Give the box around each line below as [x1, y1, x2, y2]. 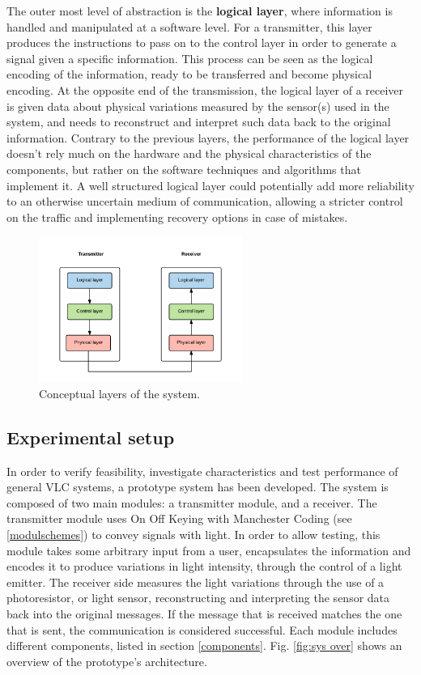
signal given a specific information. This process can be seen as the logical [6, 49, 373, 66]
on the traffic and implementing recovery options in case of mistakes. [6, 208, 348, 225]
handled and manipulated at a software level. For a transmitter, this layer [6, 18, 372, 35]
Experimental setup [6, 424, 175, 449]
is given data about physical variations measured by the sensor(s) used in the [6, 97, 389, 114]
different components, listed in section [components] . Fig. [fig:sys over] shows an [6, 637, 402, 654]
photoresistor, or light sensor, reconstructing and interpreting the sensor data [6, 589, 390, 606]
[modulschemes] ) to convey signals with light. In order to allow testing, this [6, 526, 381, 543]
